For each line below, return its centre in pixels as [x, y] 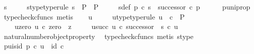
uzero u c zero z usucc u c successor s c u [96, 26]
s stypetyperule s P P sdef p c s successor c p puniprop [127, 6]
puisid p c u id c [34, 46]
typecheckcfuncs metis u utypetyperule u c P [94, 16]
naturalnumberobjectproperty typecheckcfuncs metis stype [99, 36]
